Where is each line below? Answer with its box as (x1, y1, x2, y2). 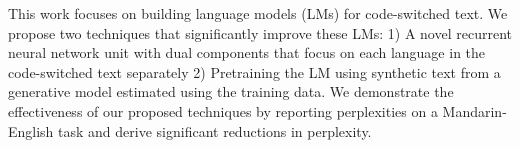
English (8, 120, 54, 141)
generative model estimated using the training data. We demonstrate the (8, 81, 454, 102)
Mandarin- (442, 100, 507, 121)
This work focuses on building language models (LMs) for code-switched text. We (8, 3, 508, 23)
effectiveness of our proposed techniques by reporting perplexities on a (8, 100, 438, 121)
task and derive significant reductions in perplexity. (58, 120, 372, 141)
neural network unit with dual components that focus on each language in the (8, 42, 486, 63)
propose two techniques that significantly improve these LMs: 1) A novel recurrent (8, 22, 512, 43)
